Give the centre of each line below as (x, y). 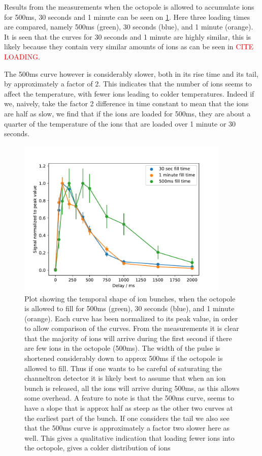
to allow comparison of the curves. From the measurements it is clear (132, 328)
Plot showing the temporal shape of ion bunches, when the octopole (130, 298)
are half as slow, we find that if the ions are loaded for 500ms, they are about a (127, 113)
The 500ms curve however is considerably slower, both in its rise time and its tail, (131, 73)
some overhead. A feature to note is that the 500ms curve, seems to (129, 398)
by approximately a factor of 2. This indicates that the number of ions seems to (128, 84)
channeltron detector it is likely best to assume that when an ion (125, 378)
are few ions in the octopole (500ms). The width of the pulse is (122, 348)
